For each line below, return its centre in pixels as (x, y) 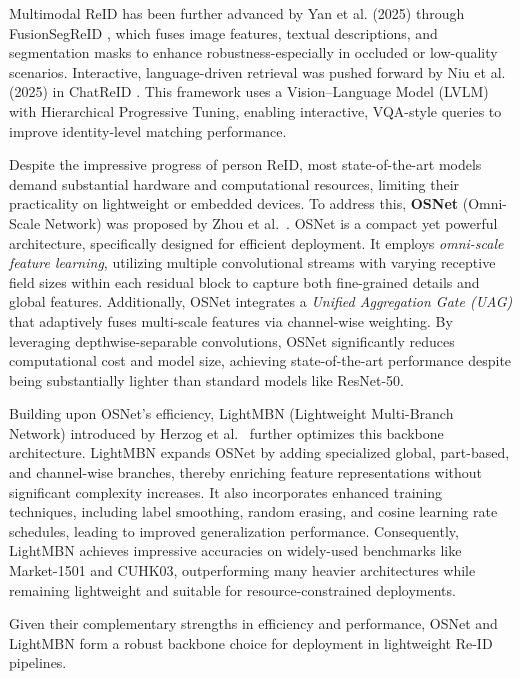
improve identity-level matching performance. (148, 130)
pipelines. (38, 662)
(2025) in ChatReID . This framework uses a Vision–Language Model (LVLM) (249, 91)
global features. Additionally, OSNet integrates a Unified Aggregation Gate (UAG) (261, 301)
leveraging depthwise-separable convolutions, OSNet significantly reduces (232, 340)
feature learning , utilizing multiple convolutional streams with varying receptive (252, 262)
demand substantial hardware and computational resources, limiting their (234, 183)
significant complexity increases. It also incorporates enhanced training (225, 491)
